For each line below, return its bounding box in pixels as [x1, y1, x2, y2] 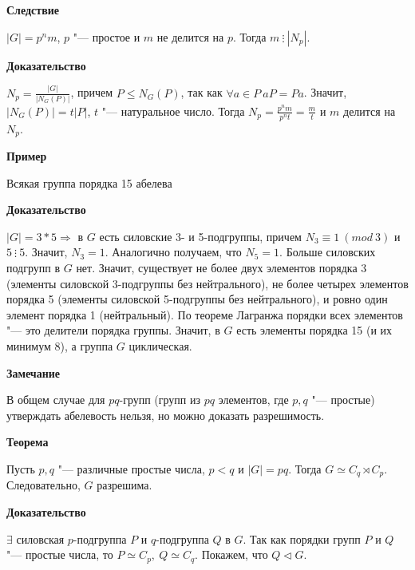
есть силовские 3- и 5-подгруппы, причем [99, 228, 302, 244]
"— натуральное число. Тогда [101, 102, 245, 119]
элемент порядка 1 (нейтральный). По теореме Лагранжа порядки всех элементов [6, 306, 403, 323]
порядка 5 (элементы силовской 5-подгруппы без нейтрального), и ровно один [6, 291, 388, 307]
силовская [16, 530, 65, 547]
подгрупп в [6, 259, 61, 276]
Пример [6, 148, 47, 164]
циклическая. [128, 338, 192, 354]
